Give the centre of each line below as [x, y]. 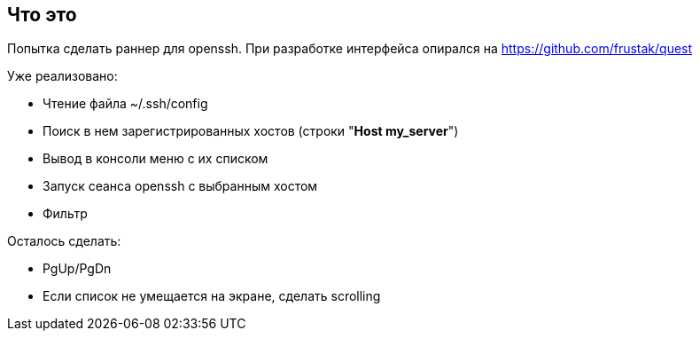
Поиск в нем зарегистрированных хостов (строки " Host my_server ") [251, 131]
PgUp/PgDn [77, 269]
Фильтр [65, 214]
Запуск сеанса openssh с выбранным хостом [180, 186]
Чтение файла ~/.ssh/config [125, 104]
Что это [42, 15]
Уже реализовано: [62, 76]
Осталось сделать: [64, 241]
